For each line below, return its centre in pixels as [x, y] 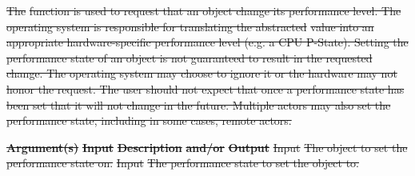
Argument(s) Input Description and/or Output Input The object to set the [207, 147]
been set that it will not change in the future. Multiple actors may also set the [199, 104]
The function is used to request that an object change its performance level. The [204, 10]
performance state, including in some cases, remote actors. [149, 120]
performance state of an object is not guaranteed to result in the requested [190, 57]
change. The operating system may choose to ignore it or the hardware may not [202, 73]
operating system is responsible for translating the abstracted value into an [190, 26]
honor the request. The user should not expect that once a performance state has [206, 88]
